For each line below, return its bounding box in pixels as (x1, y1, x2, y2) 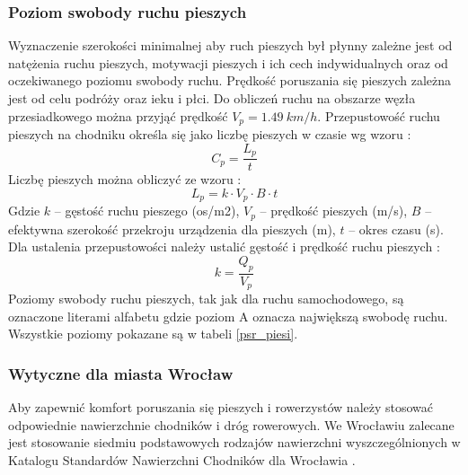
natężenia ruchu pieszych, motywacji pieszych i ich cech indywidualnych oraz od (8, 53, 448, 72)
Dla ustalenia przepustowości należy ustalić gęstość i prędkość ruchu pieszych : (8, 237, 440, 256)
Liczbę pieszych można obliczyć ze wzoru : (8, 170, 242, 189)
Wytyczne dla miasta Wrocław (8, 362, 234, 384)
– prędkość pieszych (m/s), (260, 201, 408, 220)
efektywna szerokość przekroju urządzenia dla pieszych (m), (8, 219, 336, 238)
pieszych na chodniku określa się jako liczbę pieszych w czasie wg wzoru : (8, 125, 411, 144)
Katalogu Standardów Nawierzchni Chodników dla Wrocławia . (8, 450, 356, 469)
